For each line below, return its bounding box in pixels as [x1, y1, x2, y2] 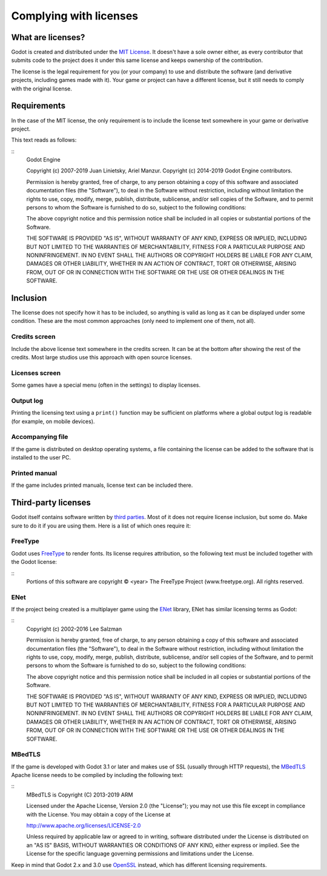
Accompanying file [11, 433, 68, 441]
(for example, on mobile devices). [11, 418, 95, 425]
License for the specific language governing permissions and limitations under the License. [26, 850, 254, 857]
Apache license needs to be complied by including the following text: [11, 772, 183, 779]
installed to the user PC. [11, 454, 71, 461]
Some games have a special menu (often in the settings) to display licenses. [11, 381, 201, 389]
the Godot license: [11, 559, 58, 566]
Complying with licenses [11, 9, 139, 22]
